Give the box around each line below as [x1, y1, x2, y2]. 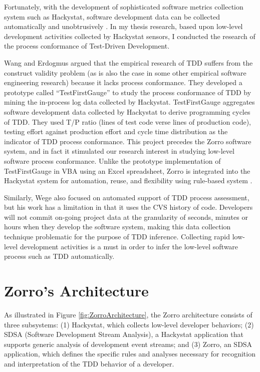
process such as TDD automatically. [4, 251, 115, 261]
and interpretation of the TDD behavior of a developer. [4, 358, 174, 368]
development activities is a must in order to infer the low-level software [20, 241, 238, 251]
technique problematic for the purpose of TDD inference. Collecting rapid [4, 231, 230, 242]
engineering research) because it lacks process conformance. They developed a [4, 77, 242, 88]
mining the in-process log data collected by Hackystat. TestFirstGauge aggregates [4, 97, 255, 107]
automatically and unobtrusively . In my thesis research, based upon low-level [4, 21, 243, 32]
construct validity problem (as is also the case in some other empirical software [4, 67, 246, 78]
